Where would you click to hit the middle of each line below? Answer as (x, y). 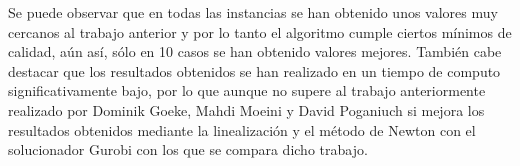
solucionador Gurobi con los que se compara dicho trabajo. (188, 149)
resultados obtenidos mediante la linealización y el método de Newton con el (242, 129)
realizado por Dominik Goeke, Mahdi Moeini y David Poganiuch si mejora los (246, 109)
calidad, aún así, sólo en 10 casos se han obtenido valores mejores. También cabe (255, 51)
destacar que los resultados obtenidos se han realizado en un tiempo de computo (254, 70)
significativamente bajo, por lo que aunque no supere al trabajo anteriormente (247, 90)
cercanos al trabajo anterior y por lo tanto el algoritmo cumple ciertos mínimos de (260, 31)
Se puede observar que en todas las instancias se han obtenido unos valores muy (253, 12)
